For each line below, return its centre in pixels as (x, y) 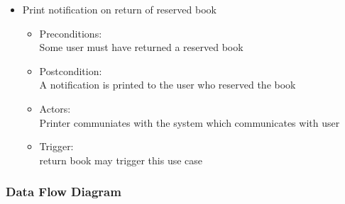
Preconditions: (71, 33)
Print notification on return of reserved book (119, 9)
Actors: (55, 108)
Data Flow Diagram (64, 192)
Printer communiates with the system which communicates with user (190, 122)
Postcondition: (71, 70)
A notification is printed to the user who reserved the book (168, 85)
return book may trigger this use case (121, 160)
